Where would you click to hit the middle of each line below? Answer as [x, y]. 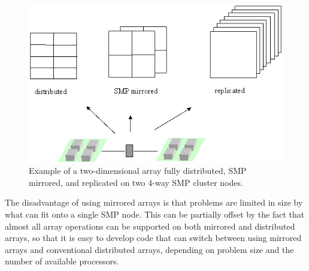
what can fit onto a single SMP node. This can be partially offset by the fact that [155, 214]
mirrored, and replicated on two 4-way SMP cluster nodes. [136, 182]
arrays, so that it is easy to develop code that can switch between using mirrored [153, 238]
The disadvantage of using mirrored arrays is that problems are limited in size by [154, 202]
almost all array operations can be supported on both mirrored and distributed [150, 226]
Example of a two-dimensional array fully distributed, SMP [138, 171]
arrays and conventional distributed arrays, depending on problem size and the [149, 249]
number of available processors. [62, 261]
